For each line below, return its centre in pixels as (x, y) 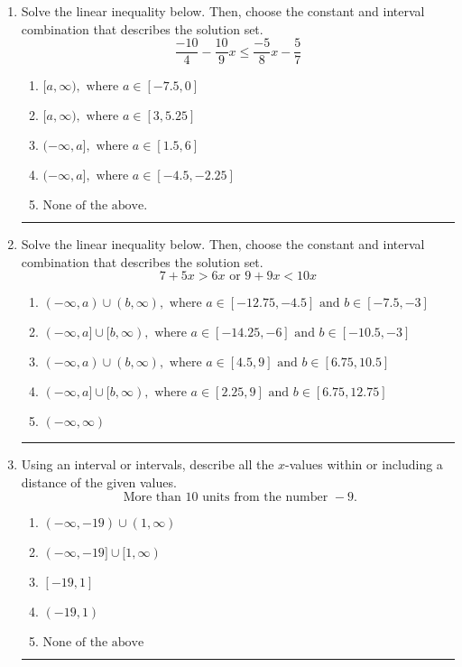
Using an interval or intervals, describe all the (148, 464)
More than (152, 497)
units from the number (265, 497)
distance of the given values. (99, 482)
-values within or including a (364, 464)
